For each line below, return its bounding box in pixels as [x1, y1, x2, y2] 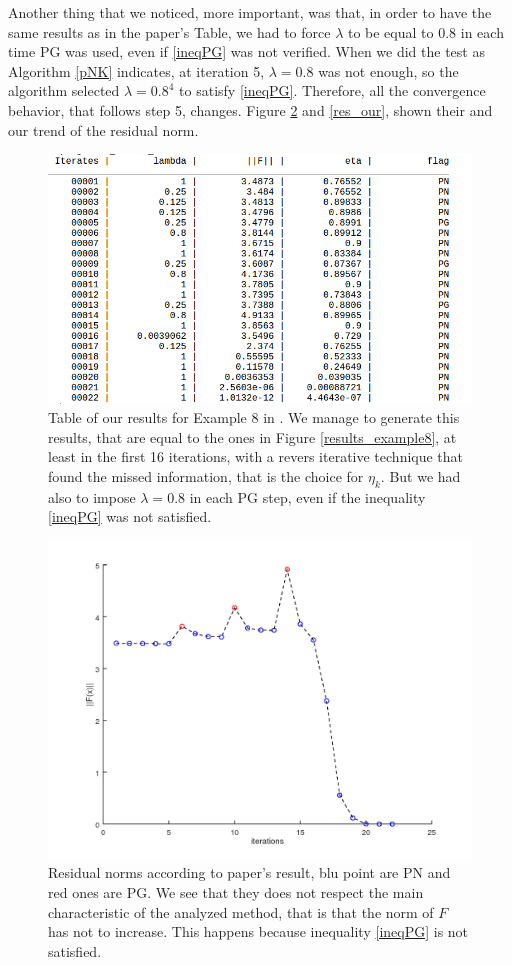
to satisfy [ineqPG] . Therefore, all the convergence [179, 80, 486, 101]
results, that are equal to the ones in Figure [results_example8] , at [48, 426, 457, 447]
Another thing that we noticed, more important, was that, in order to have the [8, 2, 492, 22]
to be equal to [347, 21, 434, 42]
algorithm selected [8, 80, 120, 101]
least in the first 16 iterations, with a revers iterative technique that [48, 446, 464, 467]
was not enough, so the [318, 60, 459, 81]
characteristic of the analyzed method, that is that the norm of [48, 901, 434, 922]
